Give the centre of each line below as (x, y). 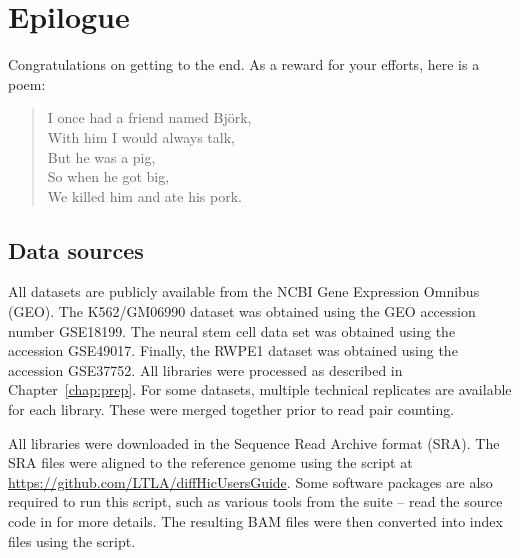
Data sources (76, 249)
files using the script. (72, 540)
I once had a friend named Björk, (149, 117)
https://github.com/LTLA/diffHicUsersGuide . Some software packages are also (250, 481)
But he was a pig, (101, 156)
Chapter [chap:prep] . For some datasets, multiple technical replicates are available (260, 389)
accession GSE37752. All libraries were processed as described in (205, 369)
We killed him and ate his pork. (144, 195)
